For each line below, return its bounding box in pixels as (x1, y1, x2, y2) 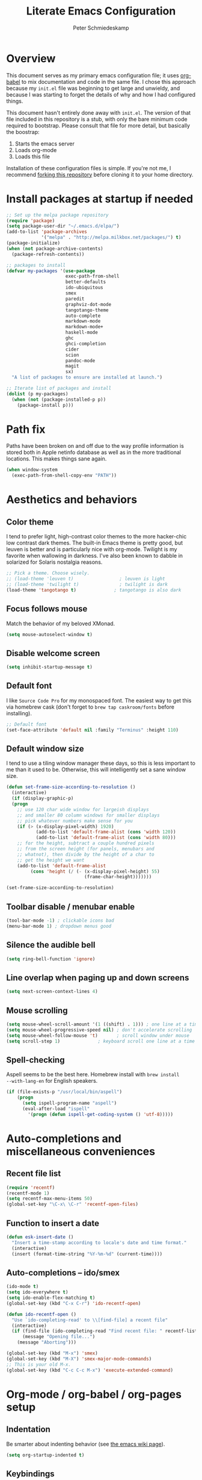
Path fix (6, 423, 46, 436)
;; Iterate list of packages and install (6, 385, 112, 391)
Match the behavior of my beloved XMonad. (6, 620, 115, 627)
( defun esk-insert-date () (6, 1234, 74, 1240)
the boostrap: (6, 128, 40, 135)
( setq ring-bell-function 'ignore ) (6, 955, 96, 962)
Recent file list (6, 1169, 61, 1179)
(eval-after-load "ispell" (22, 1106, 90, 1112)
